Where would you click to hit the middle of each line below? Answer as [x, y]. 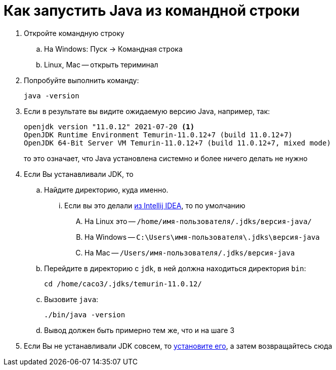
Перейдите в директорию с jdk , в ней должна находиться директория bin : [175, 268]
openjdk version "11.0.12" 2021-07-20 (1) [109, 126]
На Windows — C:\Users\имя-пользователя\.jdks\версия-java [202, 237]
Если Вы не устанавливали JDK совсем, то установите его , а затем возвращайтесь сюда [178, 346]
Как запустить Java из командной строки [152, 11]
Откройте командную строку [74, 33]
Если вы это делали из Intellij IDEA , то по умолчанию [155, 205]
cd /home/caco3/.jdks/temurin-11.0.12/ [123, 284]
